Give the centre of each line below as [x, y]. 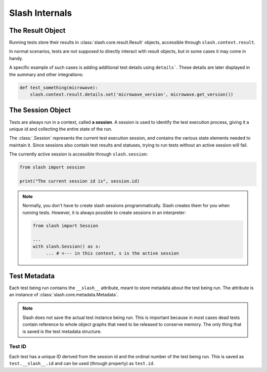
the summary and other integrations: [46, 74]
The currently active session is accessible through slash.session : [79, 154]
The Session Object [40, 110]
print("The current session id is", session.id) [80, 181]
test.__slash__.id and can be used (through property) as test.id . [82, 364]
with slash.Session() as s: [67, 246]
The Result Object [37, 30]
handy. [16, 58]
